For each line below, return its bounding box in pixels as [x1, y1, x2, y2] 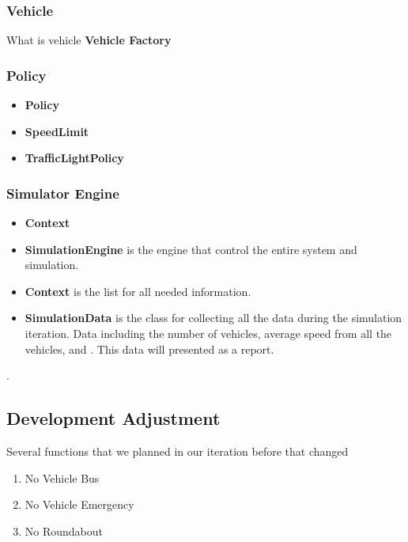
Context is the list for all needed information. [25, 282, 251, 299]
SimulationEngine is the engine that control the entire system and [25, 241, 357, 257]
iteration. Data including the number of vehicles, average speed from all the [25, 325, 392, 341]
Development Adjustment [6, 406, 221, 430]
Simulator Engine [6, 183, 119, 203]
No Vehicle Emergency [25, 496, 134, 513]
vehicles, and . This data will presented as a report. [25, 340, 274, 357]
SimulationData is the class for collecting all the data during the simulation [25, 309, 402, 326]
